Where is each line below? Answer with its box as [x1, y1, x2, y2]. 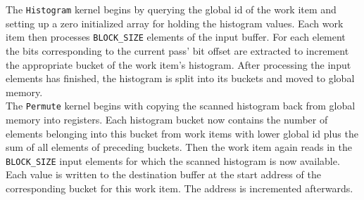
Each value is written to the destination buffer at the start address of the [6, 167, 321, 182]
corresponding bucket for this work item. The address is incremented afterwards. [6, 180, 353, 195]
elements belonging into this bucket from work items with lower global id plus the [6, 126, 358, 140]
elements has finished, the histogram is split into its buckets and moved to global [6, 71, 355, 86]
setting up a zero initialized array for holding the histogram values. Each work [6, 15, 344, 30]
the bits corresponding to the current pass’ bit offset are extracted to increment [6, 43, 349, 58]
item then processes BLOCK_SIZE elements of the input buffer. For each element [6, 29, 346, 44]
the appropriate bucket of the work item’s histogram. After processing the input [6, 57, 351, 72]
